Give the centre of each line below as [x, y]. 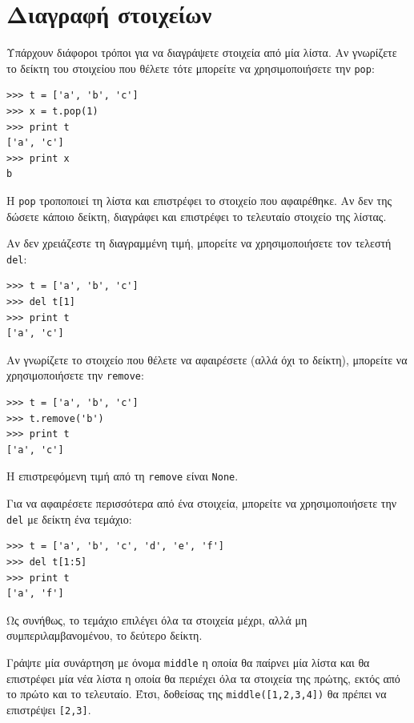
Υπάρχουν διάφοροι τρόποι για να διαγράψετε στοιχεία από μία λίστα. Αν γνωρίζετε [202, 52]
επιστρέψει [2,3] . [49, 709]
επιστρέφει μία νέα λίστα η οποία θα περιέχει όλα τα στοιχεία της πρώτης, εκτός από [203, 678]
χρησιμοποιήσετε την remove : [75, 375]
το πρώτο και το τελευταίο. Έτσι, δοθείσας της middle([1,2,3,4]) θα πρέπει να [197, 694]
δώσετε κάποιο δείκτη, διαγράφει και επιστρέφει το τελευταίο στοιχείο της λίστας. [197, 216]
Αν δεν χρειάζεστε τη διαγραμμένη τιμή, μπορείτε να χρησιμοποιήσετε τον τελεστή [199, 243]
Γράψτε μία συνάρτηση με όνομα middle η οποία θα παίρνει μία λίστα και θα [188, 662]
